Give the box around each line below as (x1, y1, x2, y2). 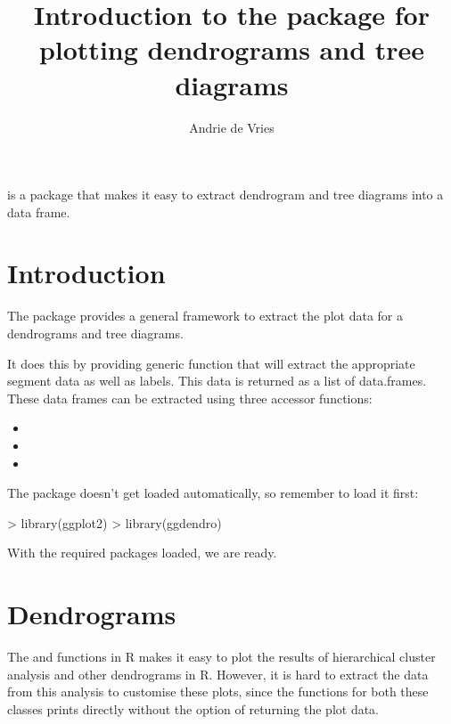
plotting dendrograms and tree (38, 31, 425, 68)
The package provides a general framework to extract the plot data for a (7, 306, 404, 325)
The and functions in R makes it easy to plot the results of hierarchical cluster (7, 647, 436, 666)
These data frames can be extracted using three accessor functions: (7, 388, 373, 407)
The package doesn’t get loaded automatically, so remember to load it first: (7, 484, 419, 502)
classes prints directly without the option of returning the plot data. (7, 699, 380, 718)
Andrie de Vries (189, 118, 275, 136)
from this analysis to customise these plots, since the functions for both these (7, 682, 429, 701)
